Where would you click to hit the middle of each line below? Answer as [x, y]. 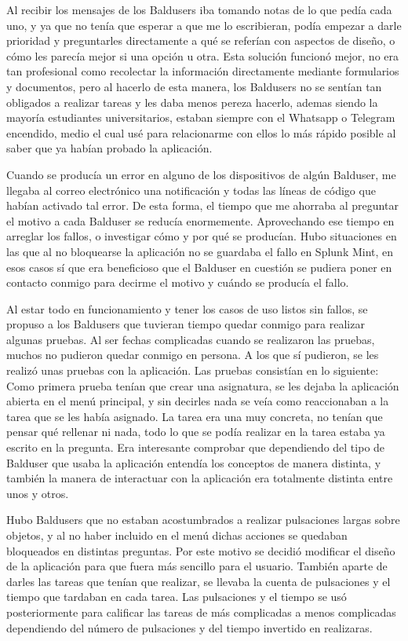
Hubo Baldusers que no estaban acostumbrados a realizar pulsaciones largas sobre [203, 520]
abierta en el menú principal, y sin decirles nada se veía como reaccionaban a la [198, 401]
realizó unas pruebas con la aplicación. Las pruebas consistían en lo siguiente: [193, 370]
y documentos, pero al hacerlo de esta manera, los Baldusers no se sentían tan [194, 86]
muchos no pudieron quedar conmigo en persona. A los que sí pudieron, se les [193, 355]
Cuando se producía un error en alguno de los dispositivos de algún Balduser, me [201, 174]
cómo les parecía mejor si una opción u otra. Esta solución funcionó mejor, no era [203, 55]
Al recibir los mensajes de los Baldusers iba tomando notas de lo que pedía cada [199, 9]
